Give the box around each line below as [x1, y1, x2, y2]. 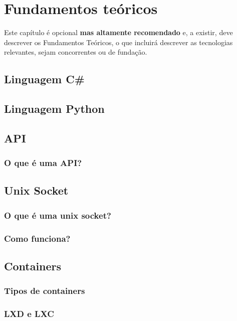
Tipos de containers [4, 284, 85, 297]
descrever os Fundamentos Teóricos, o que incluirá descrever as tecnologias [4, 37, 233, 47]
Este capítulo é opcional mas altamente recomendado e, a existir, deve [4, 27, 233, 38]
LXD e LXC [4, 307, 54, 320]
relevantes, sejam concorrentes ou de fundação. [4, 47, 147, 57]
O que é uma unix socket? [4, 209, 111, 221]
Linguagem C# [4, 71, 85, 87]
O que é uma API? [4, 156, 82, 169]
